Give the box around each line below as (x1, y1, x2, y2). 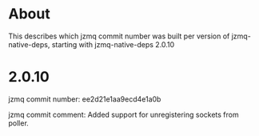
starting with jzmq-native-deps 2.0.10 (51, 39, 175, 49)
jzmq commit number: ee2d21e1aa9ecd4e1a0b (8, 94, 161, 104)
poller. (8, 118, 30, 128)
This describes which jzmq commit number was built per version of (8, 31, 230, 41)
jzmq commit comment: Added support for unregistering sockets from (8, 110, 239, 119)
